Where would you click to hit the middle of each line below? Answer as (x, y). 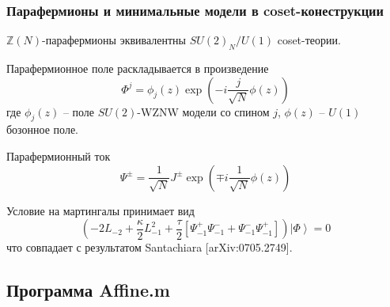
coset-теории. (309, 40)
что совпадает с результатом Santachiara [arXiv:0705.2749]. (150, 247)
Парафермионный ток (59, 156)
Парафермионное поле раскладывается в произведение (138, 68)
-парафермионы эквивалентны (114, 40)
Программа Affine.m (88, 290)
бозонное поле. (43, 129)
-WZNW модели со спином (203, 111)
